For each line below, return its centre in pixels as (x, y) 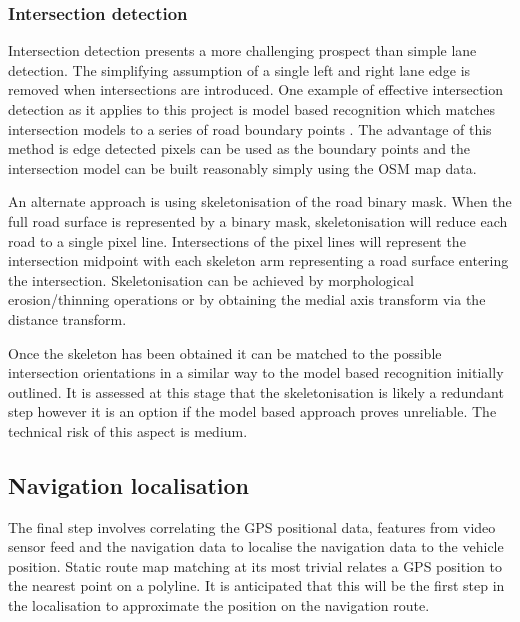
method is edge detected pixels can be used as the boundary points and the (239, 148)
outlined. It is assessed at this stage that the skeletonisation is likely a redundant (256, 391)
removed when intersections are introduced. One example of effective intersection (256, 89)
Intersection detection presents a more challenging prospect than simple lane (242, 50)
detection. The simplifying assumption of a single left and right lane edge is (239, 69)
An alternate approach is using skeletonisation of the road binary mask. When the (260, 201)
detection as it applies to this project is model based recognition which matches (252, 109)
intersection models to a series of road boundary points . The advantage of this (250, 128)
